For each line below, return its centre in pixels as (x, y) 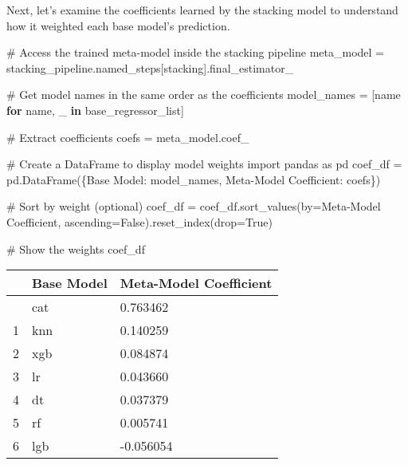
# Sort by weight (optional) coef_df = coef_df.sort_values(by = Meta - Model (194, 206)
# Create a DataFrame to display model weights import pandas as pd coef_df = (204, 164)
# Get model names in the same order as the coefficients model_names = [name (204, 95)
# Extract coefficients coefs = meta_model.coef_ (128, 137)
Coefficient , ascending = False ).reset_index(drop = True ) (139, 221)
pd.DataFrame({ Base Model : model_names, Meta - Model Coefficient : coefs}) (194, 179)
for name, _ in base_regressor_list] (95, 110)
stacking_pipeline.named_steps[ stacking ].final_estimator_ (150, 67)
